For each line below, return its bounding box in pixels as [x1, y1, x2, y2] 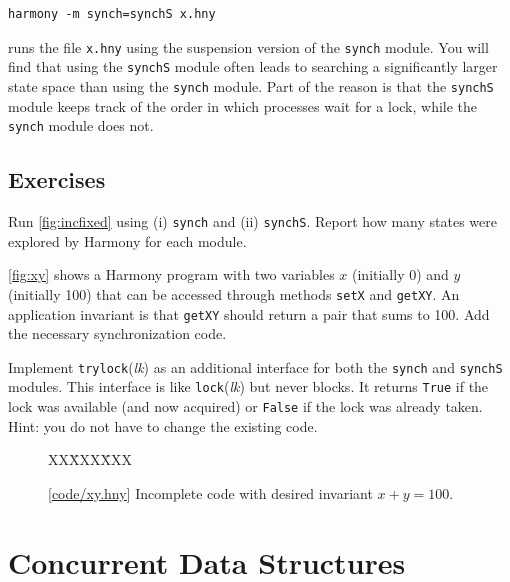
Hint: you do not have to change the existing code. [8, 415, 318, 436]
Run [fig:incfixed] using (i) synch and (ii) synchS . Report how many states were [8, 211, 497, 232]
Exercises [8, 164, 106, 195]
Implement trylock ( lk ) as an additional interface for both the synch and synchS [8, 356, 503, 377]
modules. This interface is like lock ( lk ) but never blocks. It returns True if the [8, 376, 489, 397]
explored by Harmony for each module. [8, 230, 247, 251]
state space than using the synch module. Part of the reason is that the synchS [8, 75, 494, 96]
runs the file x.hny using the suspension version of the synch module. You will [8, 36, 489, 57]
